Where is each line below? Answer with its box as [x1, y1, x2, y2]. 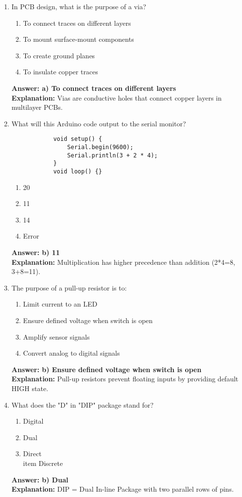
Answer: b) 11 [11, 247, 60, 257]
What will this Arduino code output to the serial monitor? [11, 118, 186, 128]
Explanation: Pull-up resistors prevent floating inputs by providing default [11, 374, 239, 384]
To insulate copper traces [23, 67, 98, 77]
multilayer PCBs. [11, 102, 63, 112]
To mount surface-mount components [23, 34, 134, 44]
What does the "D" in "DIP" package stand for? [11, 399, 154, 410]
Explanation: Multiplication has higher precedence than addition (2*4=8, [11, 257, 235, 267]
